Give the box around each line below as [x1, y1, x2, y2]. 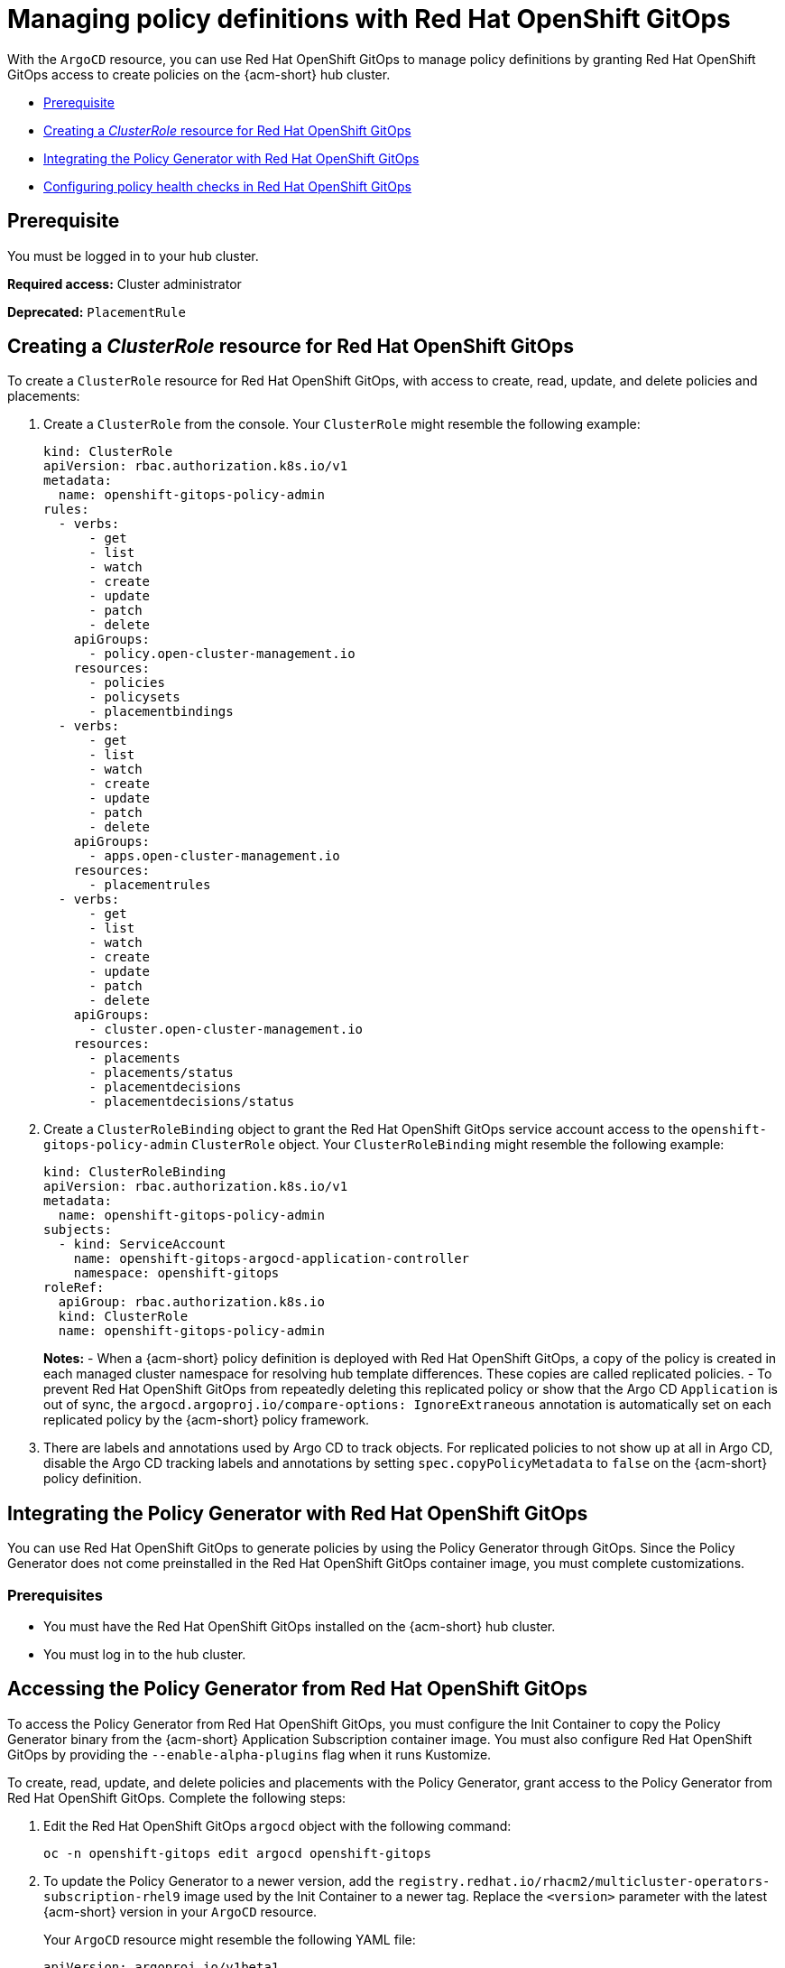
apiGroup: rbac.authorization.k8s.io [58, 1295, 325, 1310]
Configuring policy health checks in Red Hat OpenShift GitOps [43, 178, 412, 194]
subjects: [43, 1222, 112, 1238]
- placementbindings [88, 704, 234, 719]
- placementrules [88, 877, 211, 893]
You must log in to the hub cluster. [43, 1647, 246, 1663]
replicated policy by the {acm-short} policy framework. [43, 1412, 370, 1428]
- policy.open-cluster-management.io [88, 646, 356, 662]
